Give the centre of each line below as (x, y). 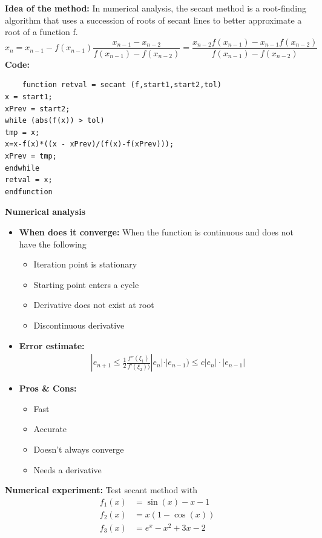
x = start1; (29, 97)
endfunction (29, 192)
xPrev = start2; (38, 109)
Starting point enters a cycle (86, 284)
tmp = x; (22, 132)
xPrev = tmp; (31, 156)
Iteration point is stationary (85, 264)
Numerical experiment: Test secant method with (101, 490)
